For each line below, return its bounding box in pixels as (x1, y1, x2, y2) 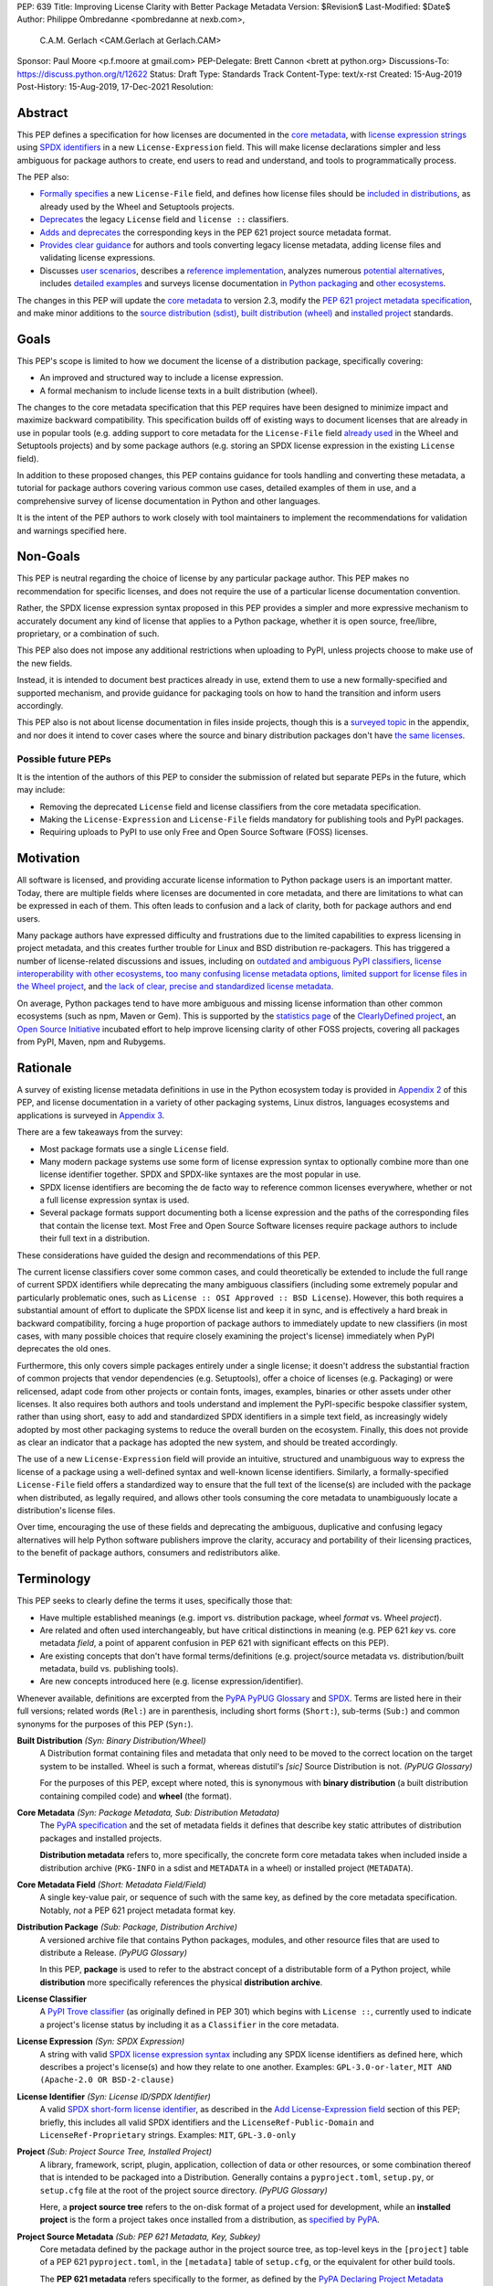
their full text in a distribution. (39, 1233, 151, 1244)
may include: (16, 785, 66, 796)
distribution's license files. (16, 1505, 116, 1516)
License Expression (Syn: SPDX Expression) (16, 2035, 185, 2047)
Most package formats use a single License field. (39, 1143, 229, 1154)
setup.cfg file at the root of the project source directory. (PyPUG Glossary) (39, 2185, 328, 2195)
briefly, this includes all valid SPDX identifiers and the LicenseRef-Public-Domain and (39, 2117, 374, 2128)
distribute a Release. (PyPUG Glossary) (39, 1947, 187, 1958)
